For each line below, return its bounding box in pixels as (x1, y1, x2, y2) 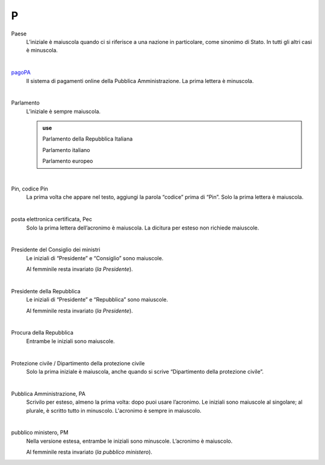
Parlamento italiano (42, 146, 90, 153)
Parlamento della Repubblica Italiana (42, 135, 133, 142)
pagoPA (11, 69, 31, 76)
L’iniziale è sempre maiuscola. (26, 108, 101, 115)
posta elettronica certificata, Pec (11, 216, 93, 223)
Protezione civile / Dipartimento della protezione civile (11, 359, 145, 366)
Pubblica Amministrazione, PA (11, 390, 85, 397)
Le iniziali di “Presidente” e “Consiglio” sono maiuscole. (26, 254, 164, 261)
